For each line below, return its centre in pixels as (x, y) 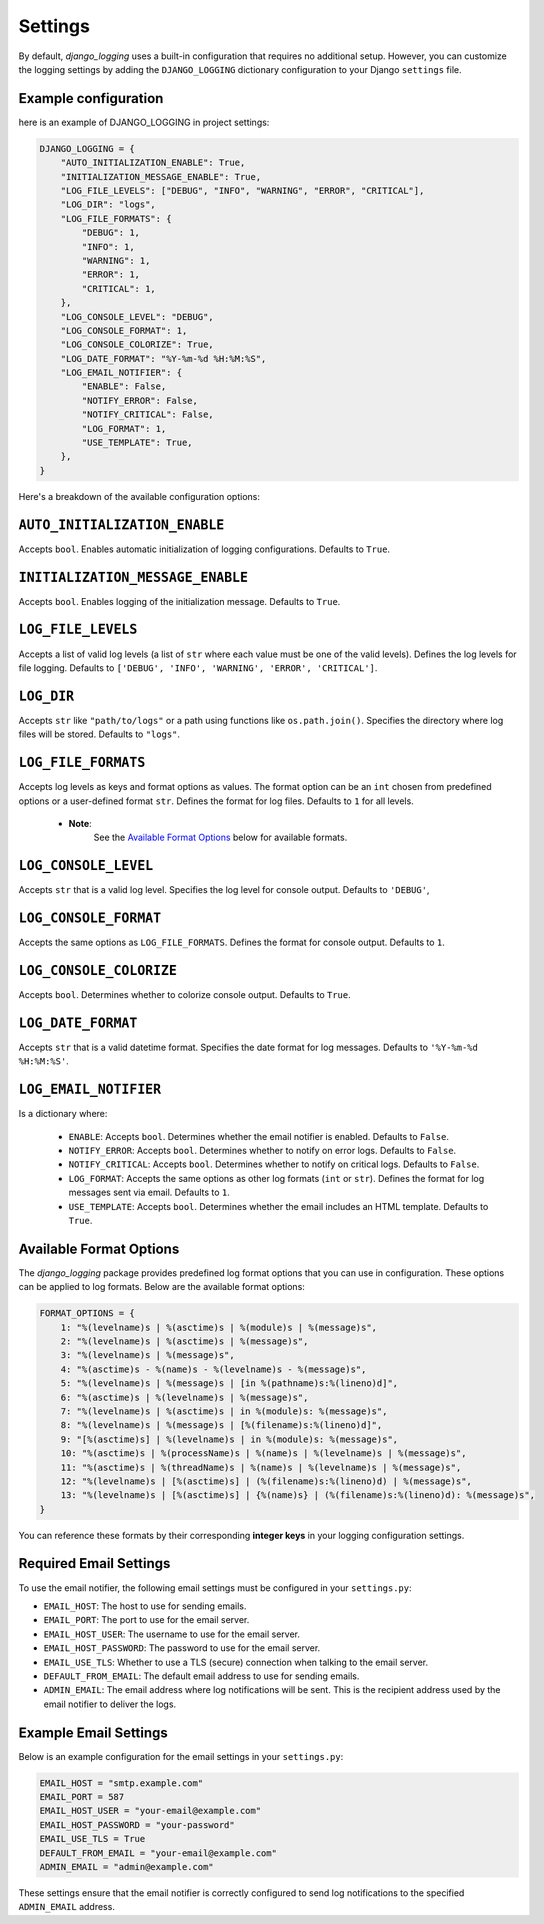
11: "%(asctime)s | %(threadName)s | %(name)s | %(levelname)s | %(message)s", (261, 1467)
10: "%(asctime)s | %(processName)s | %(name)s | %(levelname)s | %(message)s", (263, 1453)
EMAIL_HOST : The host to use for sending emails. (145, 1606)
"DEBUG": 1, (110, 233)
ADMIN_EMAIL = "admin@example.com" (126, 1866)
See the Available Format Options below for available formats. (220, 837)
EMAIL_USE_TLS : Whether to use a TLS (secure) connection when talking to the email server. (236, 1662)
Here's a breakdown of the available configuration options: (139, 496)
